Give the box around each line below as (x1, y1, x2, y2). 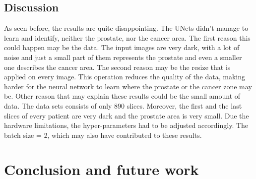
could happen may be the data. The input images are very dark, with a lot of (4, 42, 240, 53)
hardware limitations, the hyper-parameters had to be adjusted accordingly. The (4, 120, 249, 130)
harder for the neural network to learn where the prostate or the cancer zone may (4, 81, 252, 91)
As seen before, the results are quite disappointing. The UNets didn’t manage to (4, 23, 249, 33)
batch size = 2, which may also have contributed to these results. (4, 129, 202, 140)
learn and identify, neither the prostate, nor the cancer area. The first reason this (4, 32, 251, 43)
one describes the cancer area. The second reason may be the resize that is (4, 61, 231, 72)
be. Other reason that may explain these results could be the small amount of (4, 91, 241, 101)
